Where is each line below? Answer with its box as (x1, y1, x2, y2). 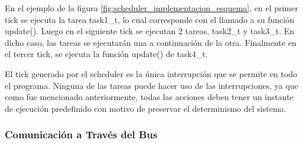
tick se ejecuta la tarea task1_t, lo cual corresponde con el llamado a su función (5, 13, 294, 25)
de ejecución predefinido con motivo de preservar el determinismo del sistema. (5, 102, 286, 114)
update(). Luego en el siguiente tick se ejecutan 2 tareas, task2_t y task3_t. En (5, 25, 294, 37)
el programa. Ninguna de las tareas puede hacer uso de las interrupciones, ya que (5, 79, 298, 91)
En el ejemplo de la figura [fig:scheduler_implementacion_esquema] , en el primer (5, 2, 298, 14)
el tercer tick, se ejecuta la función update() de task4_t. (5, 48, 208, 60)
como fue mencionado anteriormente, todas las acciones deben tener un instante (5, 91, 294, 103)
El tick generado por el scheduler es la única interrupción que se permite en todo (5, 67, 297, 79)
